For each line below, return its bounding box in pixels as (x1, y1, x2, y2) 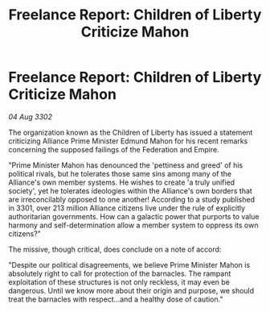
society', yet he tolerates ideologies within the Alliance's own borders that (8, 185, 253, 195)
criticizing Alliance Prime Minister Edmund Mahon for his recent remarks (8, 135, 248, 146)
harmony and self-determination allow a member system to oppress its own (8, 220, 259, 230)
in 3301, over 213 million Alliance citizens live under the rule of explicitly (8, 203, 246, 213)
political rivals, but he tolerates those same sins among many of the (8, 168, 232, 178)
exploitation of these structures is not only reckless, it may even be (8, 277, 231, 287)
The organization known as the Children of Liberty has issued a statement (8, 127, 253, 137)
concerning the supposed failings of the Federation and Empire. (8, 144, 219, 154)
